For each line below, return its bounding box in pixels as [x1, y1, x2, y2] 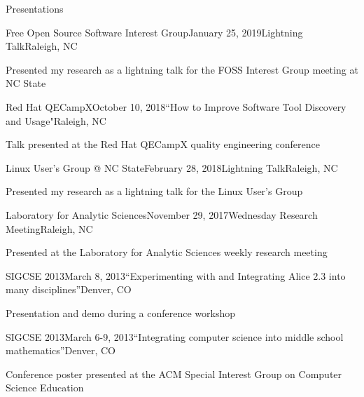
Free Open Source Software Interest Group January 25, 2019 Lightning [6, 25, 303, 39]
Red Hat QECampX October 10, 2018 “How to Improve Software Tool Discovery [6, 99, 346, 114]
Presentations [6, 1, 64, 15]
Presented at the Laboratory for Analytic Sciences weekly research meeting [6, 245, 328, 260]
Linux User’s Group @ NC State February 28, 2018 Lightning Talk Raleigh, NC [6, 160, 338, 175]
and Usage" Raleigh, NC [6, 113, 106, 128]
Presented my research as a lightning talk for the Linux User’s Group [6, 184, 303, 198]
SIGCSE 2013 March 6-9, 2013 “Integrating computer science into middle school [6, 329, 344, 344]
